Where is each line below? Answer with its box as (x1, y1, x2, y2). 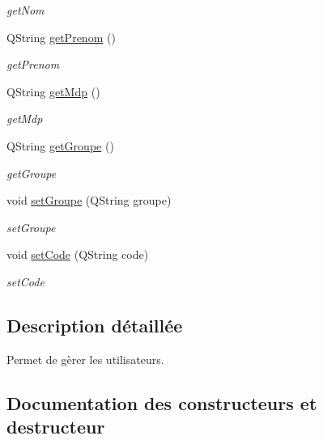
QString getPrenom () (6, 28, 116, 45)
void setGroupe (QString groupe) (6, 192, 172, 209)
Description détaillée (6, 312, 183, 337)
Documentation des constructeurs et (6, 390, 317, 415)
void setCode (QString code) (6, 246, 149, 263)
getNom (6, 2, 45, 18)
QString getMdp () (6, 82, 100, 99)
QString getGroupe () (6, 137, 114, 154)
